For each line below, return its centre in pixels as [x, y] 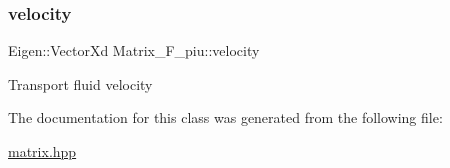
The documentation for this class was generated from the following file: [225, 117]
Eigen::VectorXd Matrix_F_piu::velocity [134, 50]
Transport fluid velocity [80, 83]
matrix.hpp [42, 151]
